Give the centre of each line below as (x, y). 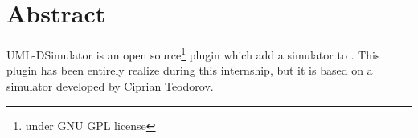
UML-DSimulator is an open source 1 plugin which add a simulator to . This (193, 53)
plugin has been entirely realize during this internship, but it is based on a (190, 70)
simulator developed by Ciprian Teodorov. (110, 85)
